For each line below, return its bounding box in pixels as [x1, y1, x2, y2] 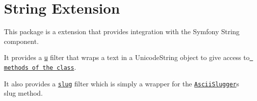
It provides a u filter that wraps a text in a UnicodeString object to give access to [4, 52, 250, 62]
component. [4, 36, 39, 46]
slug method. [4, 88, 43, 98]
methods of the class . [4, 61, 77, 72]
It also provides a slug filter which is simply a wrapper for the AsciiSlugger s [4, 78, 239, 88]
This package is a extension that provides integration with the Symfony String [4, 26, 240, 37]
